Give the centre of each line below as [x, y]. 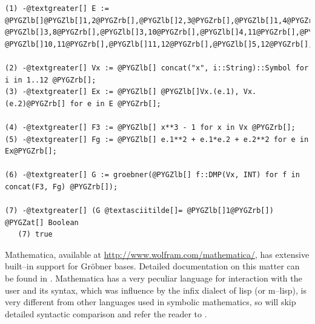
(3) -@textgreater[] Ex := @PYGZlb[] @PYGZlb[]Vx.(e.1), [122, 92]
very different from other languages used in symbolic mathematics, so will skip [151, 302]
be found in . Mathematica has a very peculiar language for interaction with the [154, 278]
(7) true [35, 235]
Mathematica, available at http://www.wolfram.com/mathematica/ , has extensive [157, 254]
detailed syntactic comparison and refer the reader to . [106, 313]
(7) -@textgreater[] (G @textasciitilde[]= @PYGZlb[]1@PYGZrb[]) [139, 211]
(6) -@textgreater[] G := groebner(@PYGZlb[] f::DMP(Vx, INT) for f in [152, 175]
